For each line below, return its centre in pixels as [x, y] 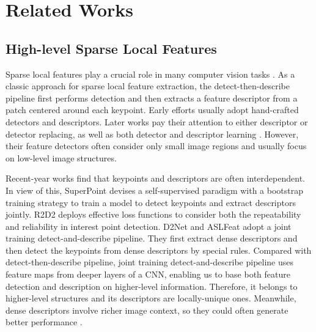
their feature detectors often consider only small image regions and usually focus [156, 146]
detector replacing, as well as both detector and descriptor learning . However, [152, 134]
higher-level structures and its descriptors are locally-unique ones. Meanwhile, [151, 298]
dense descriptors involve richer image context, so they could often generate [147, 310]
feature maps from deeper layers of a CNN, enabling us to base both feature [148, 274]
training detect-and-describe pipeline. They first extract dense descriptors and [152, 238]
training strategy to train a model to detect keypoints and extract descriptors [151, 202]
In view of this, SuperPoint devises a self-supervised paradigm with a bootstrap [155, 190]
